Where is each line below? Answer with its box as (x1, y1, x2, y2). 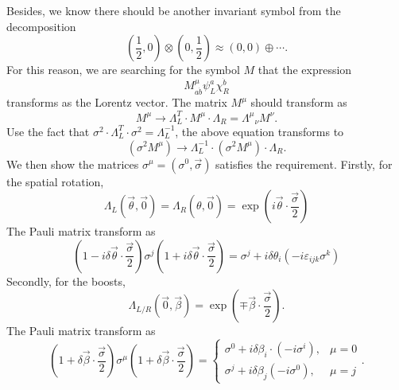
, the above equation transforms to (175, 123, 344, 139)
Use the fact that (6, 123, 90, 139)
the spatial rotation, (6, 173, 104, 189)
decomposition (6, 18, 76, 34)
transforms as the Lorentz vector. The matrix (6, 94, 227, 111)
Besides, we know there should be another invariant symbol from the (6, 2, 341, 18)
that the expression (258, 61, 352, 78)
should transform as (250, 94, 347, 111)
